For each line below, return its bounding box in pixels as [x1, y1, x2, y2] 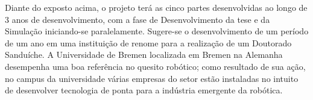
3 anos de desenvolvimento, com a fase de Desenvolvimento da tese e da [5, 13, 270, 25]
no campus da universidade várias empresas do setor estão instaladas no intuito [5, 72, 299, 84]
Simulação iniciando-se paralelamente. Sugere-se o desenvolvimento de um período [5, 25, 309, 37]
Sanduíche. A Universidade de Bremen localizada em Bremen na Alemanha [5, 48, 283, 61]
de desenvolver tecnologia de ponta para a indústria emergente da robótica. [5, 84, 283, 96]
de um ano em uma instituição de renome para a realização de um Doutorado [5, 36, 292, 49]
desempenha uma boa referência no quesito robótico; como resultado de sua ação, [5, 60, 306, 72]
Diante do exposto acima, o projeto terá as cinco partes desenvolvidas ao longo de [5, 1, 308, 13]
